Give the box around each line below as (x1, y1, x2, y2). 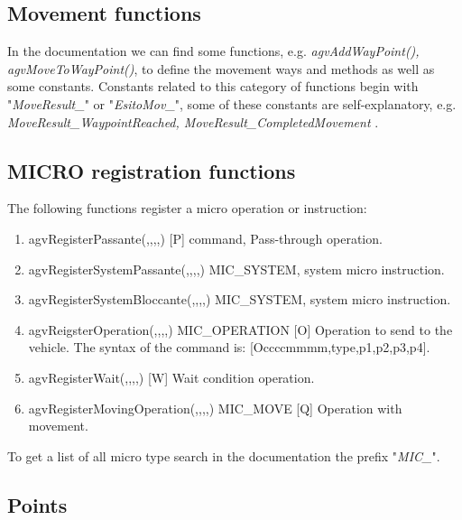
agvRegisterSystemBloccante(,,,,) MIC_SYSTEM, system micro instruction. (28, 290, 451, 309)
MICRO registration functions (7, 156, 296, 184)
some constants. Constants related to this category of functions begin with (7, 77, 419, 96)
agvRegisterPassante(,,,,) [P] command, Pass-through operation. (28, 228, 383, 247)
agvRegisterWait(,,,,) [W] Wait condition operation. (28, 367, 315, 386)
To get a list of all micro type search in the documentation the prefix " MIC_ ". (7, 446, 440, 465)
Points (7, 490, 68, 518)
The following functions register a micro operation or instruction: (7, 199, 367, 218)
